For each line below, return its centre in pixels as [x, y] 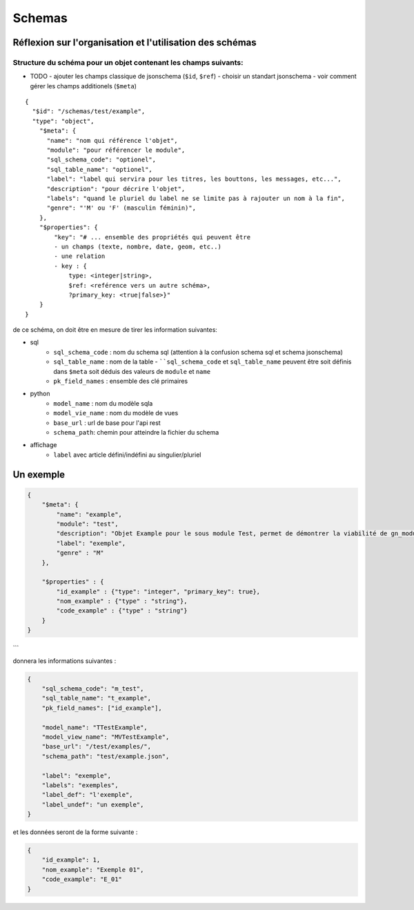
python [40, 394]
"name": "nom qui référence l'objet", [112, 140]
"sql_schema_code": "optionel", [101, 160]
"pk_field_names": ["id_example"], [102, 708]
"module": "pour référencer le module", [116, 150]
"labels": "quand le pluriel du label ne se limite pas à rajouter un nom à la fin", [196, 198]
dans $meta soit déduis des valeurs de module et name [132, 371]
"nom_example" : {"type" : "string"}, [122, 601]
